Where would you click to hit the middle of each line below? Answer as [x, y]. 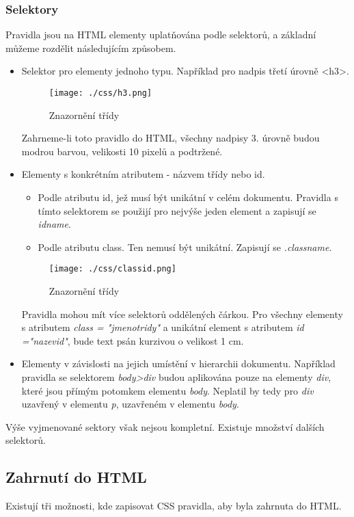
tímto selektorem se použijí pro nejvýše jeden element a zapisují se [177, 210]
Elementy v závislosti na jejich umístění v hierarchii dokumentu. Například [178, 363]
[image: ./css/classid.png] [112, 269]
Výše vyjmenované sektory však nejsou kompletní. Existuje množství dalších [165, 426]
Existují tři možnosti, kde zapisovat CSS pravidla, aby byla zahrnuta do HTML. [174, 506]
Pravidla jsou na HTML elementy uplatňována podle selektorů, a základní [161, 35]
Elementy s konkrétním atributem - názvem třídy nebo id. [143, 174]
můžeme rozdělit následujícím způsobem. [91, 48]
